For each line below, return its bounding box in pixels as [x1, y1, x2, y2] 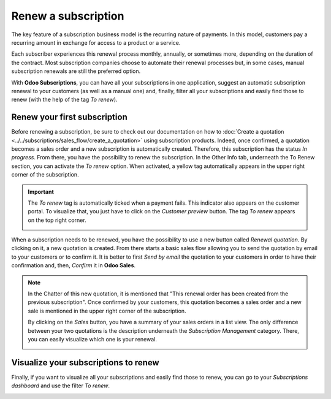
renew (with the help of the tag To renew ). [11, 96, 118, 104]
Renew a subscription [11, 9, 124, 23]
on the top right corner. [28, 216, 86, 224]
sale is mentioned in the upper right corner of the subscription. [28, 307, 186, 314]
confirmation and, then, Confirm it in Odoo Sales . [11, 262, 136, 269]
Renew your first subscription [11, 112, 128, 123]
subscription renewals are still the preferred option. [11, 67, 141, 75]
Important [28, 188, 55, 196]
